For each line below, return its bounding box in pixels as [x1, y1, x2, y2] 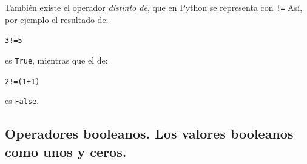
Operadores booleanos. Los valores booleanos [5, 124, 294, 143]
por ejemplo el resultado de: [5, 13, 109, 25]
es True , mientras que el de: [5, 53, 108, 66]
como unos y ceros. [5, 142, 127, 160]
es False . [5, 94, 39, 107]
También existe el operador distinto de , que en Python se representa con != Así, [5, 1, 303, 13]
